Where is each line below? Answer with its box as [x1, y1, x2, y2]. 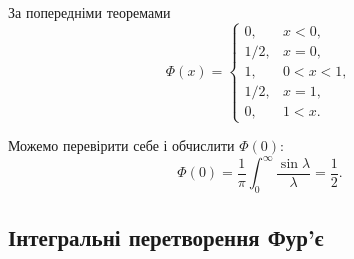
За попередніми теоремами [8, 2, 171, 22]
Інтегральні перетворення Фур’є [8, 221, 324, 252]
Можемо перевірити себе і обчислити [8, 135, 235, 156]
